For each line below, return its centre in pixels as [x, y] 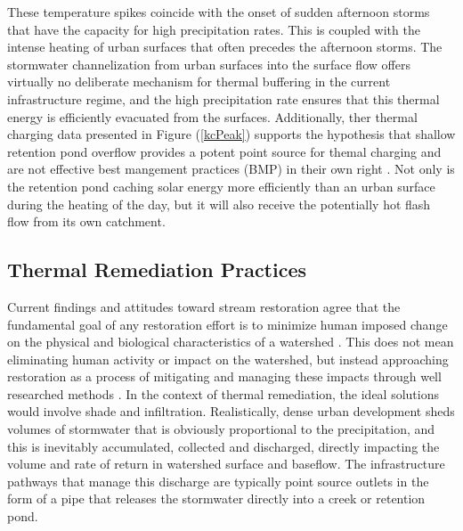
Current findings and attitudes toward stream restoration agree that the [204, 306]
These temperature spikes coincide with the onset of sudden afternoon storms [219, 12]
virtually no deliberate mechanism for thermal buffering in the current [199, 82]
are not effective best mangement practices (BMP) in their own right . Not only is [231, 169]
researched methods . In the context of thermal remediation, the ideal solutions [223, 393]
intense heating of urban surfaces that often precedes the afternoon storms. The [225, 47]
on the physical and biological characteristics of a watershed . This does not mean [231, 342]
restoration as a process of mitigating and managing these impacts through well [224, 376]
